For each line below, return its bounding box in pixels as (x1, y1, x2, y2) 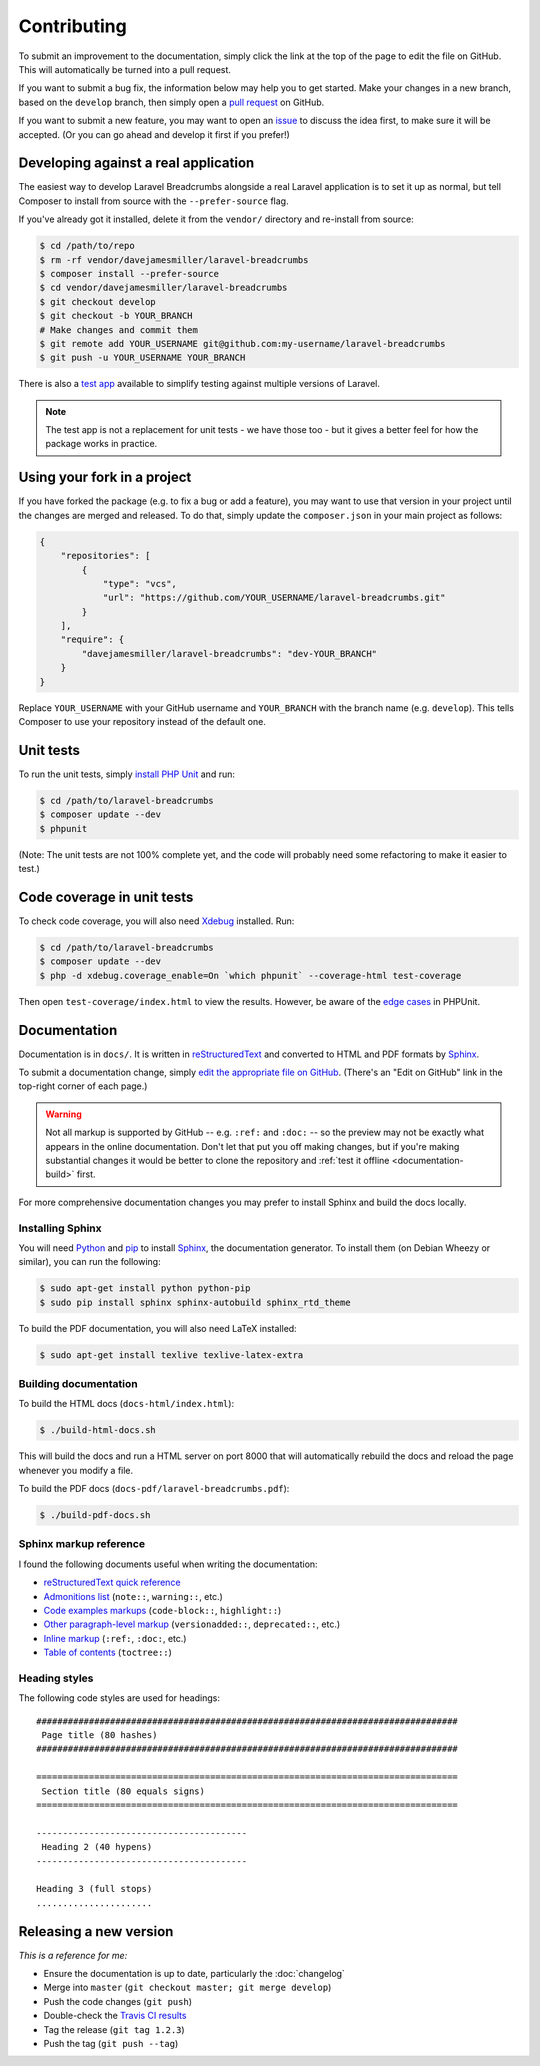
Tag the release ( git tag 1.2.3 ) (43, 2023, 185, 2035)
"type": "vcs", (102, 578, 177, 589)
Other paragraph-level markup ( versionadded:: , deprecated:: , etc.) (43, 1618, 341, 1630)
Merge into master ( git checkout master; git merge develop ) (43, 1981, 332, 1994)
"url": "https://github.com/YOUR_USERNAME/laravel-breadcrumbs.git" (102, 592, 446, 604)
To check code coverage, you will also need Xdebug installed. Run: (18, 915, 295, 927)
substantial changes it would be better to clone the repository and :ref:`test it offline (45, 1154, 390, 1166)
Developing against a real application (18, 155, 255, 172)
